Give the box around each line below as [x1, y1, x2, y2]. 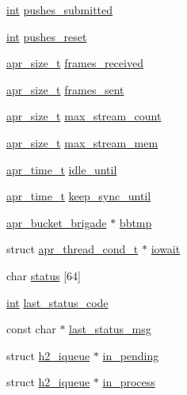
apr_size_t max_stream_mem [6, 134, 158, 150]
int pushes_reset [6, 28, 87, 44]
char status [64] [6, 267, 81, 283]
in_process [102, 374, 155, 390]
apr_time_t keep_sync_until [6, 188, 151, 204]
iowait [151, 241, 181, 257]
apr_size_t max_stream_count [6, 108, 162, 124]
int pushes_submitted [6, 2, 113, 17]
